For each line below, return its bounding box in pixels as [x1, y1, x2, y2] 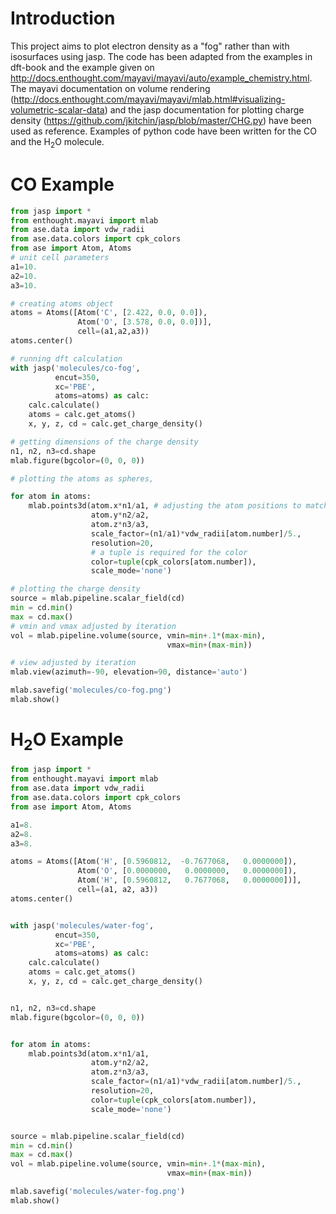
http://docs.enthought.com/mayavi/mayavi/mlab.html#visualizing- [13, 93, 286, 105]
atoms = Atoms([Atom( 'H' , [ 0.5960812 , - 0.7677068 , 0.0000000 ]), [10, 857, 298, 867]
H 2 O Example [10, 728, 124, 754]
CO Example [10, 173, 115, 196]
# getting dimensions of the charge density [10, 437, 199, 447]
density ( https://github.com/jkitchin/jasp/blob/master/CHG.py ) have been [10, 114, 312, 126]
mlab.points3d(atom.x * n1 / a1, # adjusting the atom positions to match [28, 501, 329, 511]
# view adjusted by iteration [10, 658, 137, 668]
